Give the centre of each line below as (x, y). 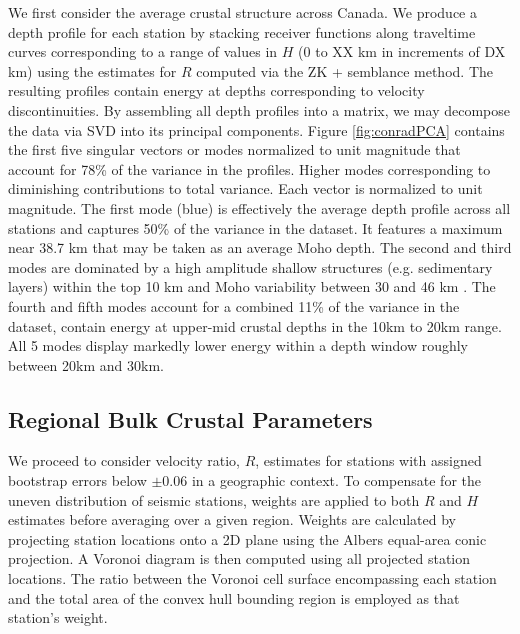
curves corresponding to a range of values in (143, 51)
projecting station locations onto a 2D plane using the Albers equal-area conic (247, 538)
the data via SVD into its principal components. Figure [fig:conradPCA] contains (256, 129)
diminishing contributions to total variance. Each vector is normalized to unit (245, 188)
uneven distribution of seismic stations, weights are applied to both (214, 499)
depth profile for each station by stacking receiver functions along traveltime (242, 31)
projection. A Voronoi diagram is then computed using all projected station (239, 558)
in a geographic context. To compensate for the (336, 480)
